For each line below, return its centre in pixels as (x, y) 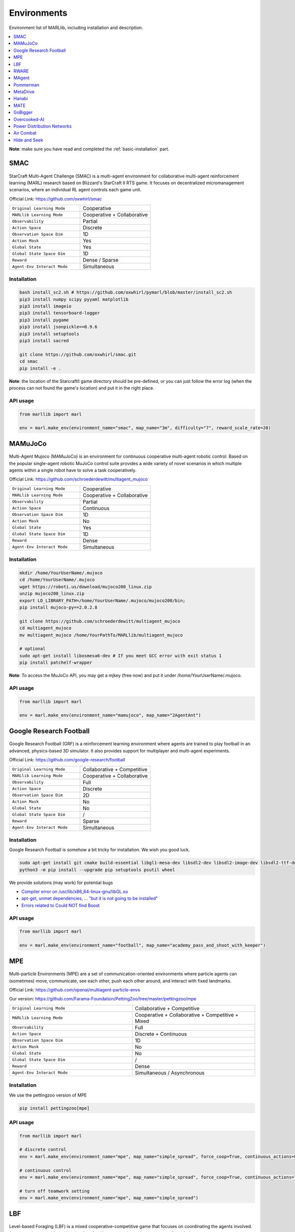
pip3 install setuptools (49, 334)
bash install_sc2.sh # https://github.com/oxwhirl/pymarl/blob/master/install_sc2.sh (126, 292)
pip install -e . (40, 368)
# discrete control (43, 1150)
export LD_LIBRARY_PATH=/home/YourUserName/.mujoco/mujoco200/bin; (103, 600)
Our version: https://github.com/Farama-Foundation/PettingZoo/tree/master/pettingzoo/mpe (103, 999)
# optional (32, 649)
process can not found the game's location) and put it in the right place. (82, 388)
